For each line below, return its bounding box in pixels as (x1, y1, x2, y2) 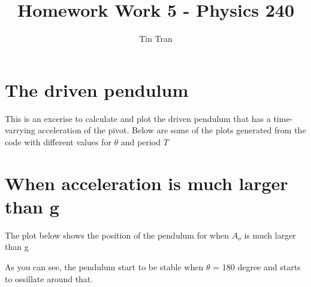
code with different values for (5, 135, 111, 148)
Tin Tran (139, 32, 173, 45)
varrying (5, 124, 35, 136)
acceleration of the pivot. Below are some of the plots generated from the (38, 124, 306, 136)
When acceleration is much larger (5, 170, 288, 195)
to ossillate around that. (5, 272, 93, 285)
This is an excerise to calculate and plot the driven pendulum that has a (5, 112, 271, 124)
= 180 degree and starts (213, 260, 301, 273)
